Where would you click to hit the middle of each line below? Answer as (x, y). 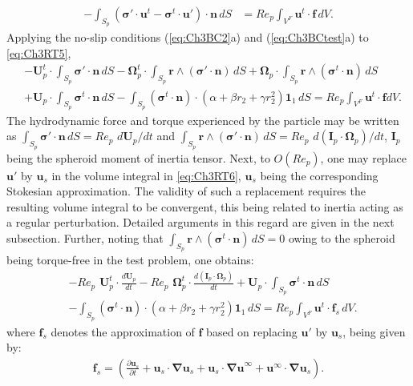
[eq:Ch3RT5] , (39, 52)
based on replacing (252, 331)
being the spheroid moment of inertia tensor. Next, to (138, 157)
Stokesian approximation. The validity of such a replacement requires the (186, 191)
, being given (374, 331)
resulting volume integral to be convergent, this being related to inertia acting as (205, 206)
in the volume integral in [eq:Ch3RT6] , (146, 175)
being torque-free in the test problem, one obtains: (130, 260)
